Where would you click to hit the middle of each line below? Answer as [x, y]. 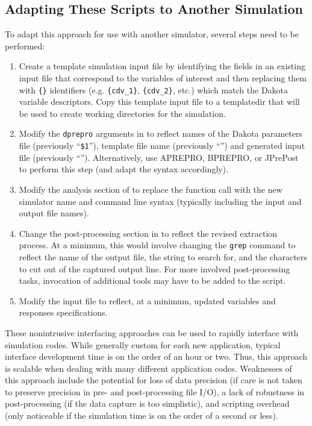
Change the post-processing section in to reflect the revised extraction [148, 233]
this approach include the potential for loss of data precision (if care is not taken [154, 380]
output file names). [54, 213]
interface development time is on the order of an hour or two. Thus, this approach [156, 356]
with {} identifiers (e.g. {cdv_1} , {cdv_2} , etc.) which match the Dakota [154, 89]
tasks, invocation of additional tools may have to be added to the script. [152, 280]
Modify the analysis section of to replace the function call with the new [151, 189]
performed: [25, 45]
